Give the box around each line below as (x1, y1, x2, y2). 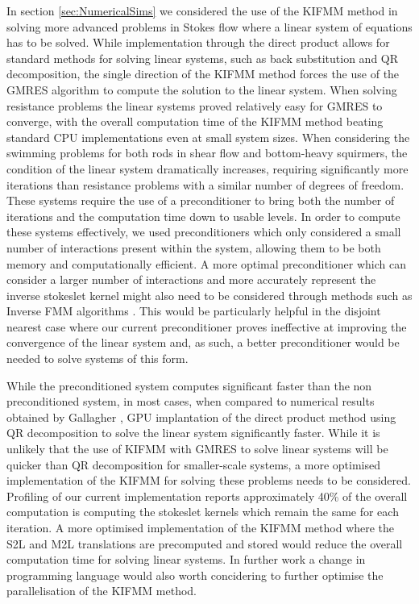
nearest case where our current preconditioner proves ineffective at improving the (6, 318, 407, 335)
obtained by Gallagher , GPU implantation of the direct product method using (6, 408, 396, 425)
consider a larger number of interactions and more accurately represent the (6, 271, 376, 288)
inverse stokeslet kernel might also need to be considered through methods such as (6, 286, 413, 303)
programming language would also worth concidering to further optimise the (6, 566, 384, 583)
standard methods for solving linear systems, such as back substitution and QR (6, 49, 399, 66)
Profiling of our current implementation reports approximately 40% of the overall (6, 487, 408, 504)
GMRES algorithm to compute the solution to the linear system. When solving (6, 81, 397, 98)
